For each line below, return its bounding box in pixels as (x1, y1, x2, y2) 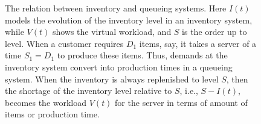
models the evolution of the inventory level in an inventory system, (5, 13, 253, 26)
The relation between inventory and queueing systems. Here (5, 2, 227, 14)
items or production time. (5, 108, 100, 120)
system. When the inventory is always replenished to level (5, 72, 219, 85)
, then (226, 72, 248, 85)
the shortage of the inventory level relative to (5, 84, 172, 97)
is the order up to (182, 25, 247, 38)
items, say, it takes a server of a (139, 37, 257, 49)
